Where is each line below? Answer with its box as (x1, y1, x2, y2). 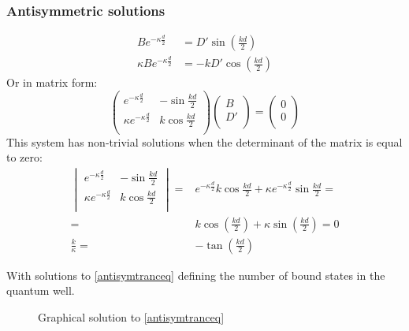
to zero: (6, 149, 43, 165)
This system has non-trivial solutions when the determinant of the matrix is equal (6, 133, 403, 150)
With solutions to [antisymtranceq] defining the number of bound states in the (6, 266, 385, 283)
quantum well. (6, 282, 75, 299)
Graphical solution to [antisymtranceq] (38, 308, 225, 325)
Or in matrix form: (6, 74, 98, 91)
